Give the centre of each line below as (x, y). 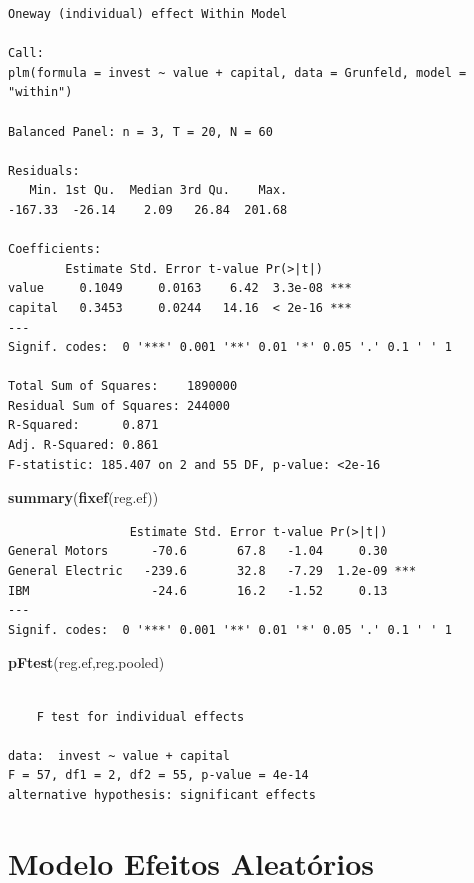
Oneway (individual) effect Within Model (148, 14)
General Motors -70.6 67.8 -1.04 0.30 (198, 551)
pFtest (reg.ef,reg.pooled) (86, 662)
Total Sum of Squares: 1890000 (123, 386)
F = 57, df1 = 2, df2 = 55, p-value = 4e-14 (158, 775)
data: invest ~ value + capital (119, 755)
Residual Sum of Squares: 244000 (119, 405)
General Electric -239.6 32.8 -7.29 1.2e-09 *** (212, 571)
